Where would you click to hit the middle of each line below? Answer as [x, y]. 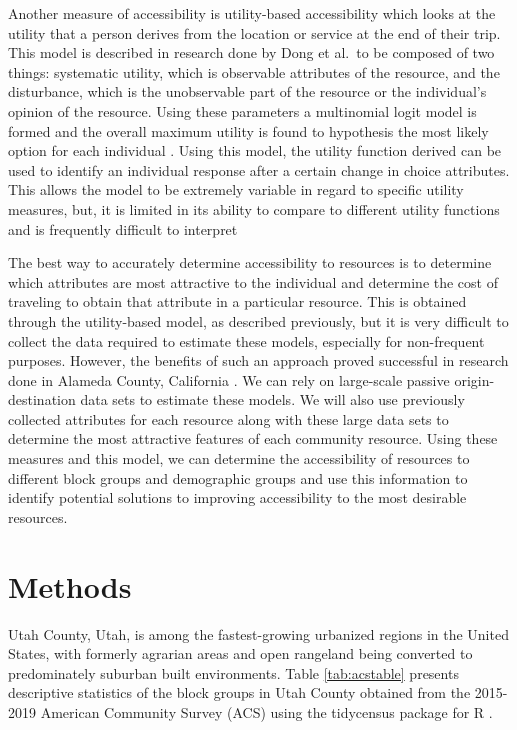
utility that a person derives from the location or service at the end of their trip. [254, 32]
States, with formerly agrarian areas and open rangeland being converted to [240, 653]
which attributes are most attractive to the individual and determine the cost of [253, 281]
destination [42, 399]
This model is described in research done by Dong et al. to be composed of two [251, 52]
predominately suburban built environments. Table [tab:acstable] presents [233, 672]
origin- [474, 379]
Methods [70, 585]
